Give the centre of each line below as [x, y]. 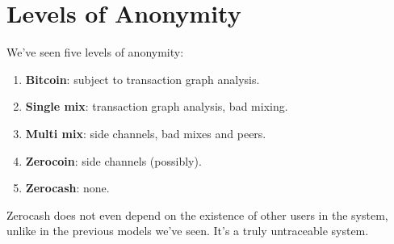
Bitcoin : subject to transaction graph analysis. [143, 79]
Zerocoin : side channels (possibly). [113, 160]
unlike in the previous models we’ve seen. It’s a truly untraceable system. [188, 231]
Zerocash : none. [67, 188]
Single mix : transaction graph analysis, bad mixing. [157, 106]
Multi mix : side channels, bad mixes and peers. [146, 133]
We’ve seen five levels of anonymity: [95, 52]
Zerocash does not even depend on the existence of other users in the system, [197, 215]
